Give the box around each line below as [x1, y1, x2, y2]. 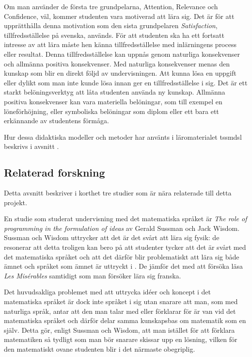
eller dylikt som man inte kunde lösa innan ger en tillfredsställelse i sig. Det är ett [4, 77, 248, 87]
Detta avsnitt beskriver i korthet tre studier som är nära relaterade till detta [4, 188, 232, 198]
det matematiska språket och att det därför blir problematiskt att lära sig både [4, 251, 239, 261]
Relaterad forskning [4, 165, 105, 180]
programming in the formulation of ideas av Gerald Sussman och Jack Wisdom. [4, 223, 240, 233]
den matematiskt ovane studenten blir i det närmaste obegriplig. [4, 344, 195, 354]
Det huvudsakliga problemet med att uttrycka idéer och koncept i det [4, 287, 211, 297]
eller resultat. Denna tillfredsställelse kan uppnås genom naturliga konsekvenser [4, 49, 240, 59]
